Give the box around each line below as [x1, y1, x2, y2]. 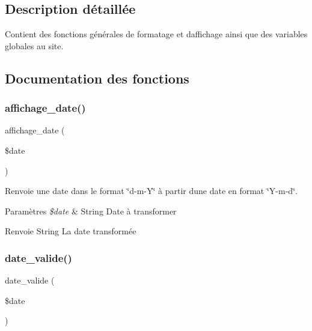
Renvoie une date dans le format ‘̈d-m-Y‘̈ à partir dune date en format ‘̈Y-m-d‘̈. [5, 184, 298, 197]
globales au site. [5, 39, 64, 52]
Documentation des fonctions [5, 68, 189, 87]
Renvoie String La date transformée [5, 225, 136, 237]
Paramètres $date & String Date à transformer [5, 204, 177, 217]
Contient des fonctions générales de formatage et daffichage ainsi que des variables [5, 28, 308, 40]
